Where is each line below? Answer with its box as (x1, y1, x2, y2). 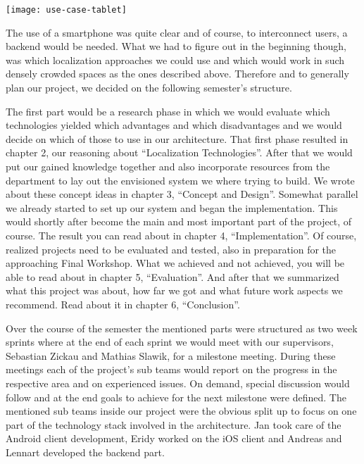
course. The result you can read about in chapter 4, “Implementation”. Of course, (6, 227, 357, 242)
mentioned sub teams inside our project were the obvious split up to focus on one (6, 403, 357, 418)
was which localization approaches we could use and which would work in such (6, 52, 345, 67)
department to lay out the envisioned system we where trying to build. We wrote (6, 173, 355, 187)
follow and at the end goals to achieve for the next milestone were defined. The (6, 389, 346, 404)
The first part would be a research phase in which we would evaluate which (6, 104, 330, 118)
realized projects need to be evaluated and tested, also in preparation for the (6, 242, 337, 256)
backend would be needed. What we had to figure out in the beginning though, (6, 39, 346, 54)
